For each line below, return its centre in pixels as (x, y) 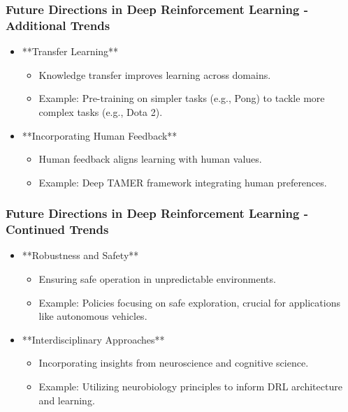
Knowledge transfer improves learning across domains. (155, 74)
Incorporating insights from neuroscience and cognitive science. (174, 363)
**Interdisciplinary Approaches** (93, 339)
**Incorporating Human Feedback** (100, 135)
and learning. (67, 400)
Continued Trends (57, 229)
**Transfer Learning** (70, 51)
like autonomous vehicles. (93, 316)
